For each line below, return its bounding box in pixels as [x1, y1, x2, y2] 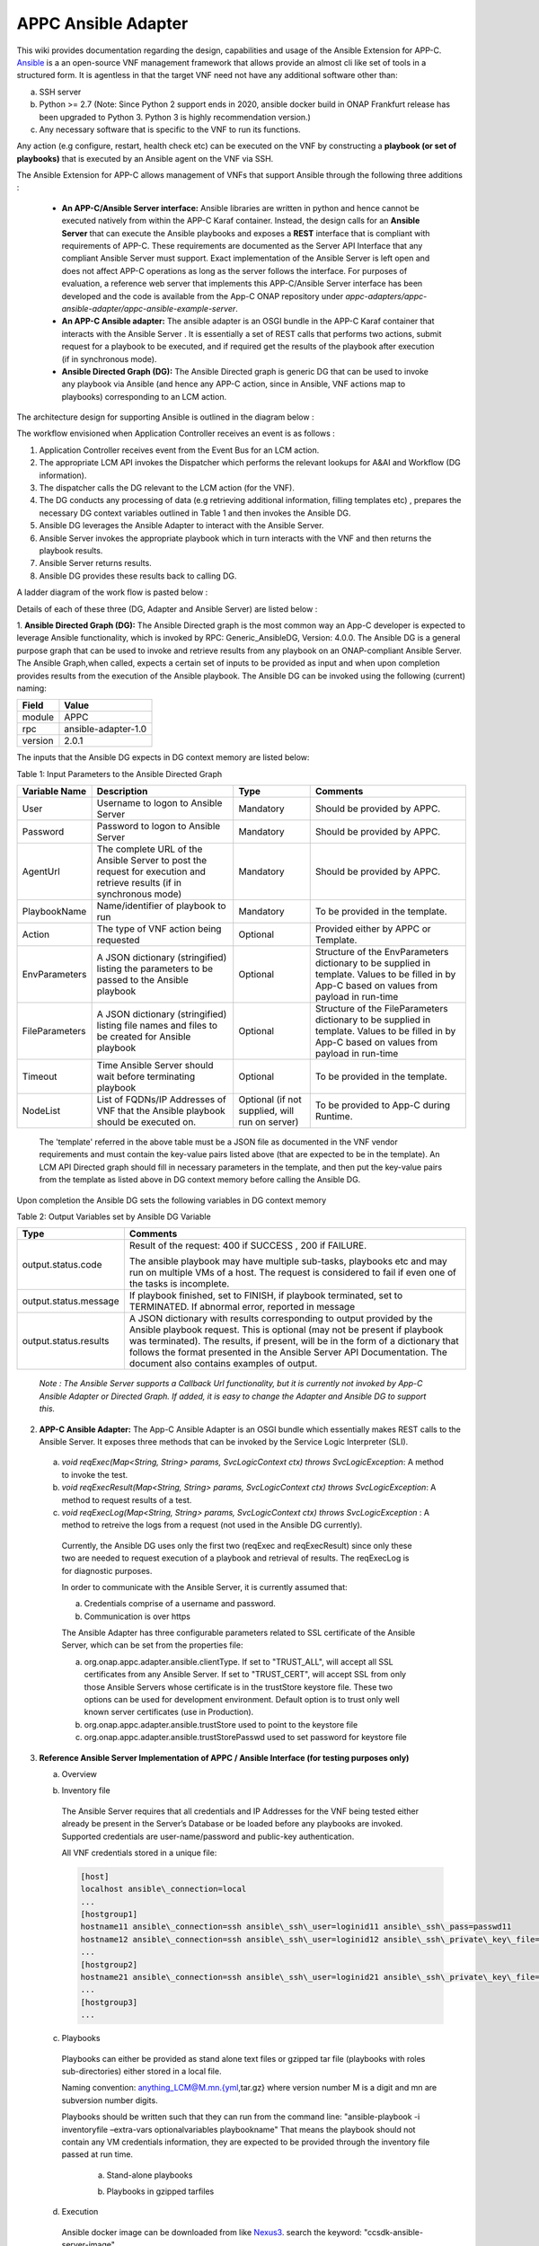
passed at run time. [61, 2149, 134, 2160]
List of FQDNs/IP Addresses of [96, 1093, 226, 1106]
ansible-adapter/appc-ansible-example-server [61, 303, 236, 314]
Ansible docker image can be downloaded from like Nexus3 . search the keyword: [61, 2226, 363, 2237]
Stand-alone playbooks [106, 2170, 193, 2180]
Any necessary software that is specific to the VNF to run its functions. [39, 124, 301, 135]
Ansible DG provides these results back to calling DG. [39, 570, 237, 581]
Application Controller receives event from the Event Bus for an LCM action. [39, 445, 320, 455]
